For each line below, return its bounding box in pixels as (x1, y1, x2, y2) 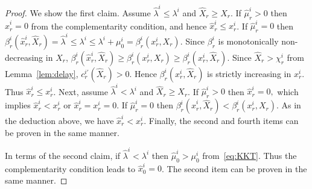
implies (5, 99, 31, 111)
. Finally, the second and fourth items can (144, 114, 299, 126)
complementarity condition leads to (5, 162, 135, 175)
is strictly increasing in (207, 67, 291, 79)
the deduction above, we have (5, 114, 114, 126)
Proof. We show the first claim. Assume (5, 6, 151, 19)
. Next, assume (53, 85, 108, 98)
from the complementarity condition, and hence (31, 19, 207, 32)
